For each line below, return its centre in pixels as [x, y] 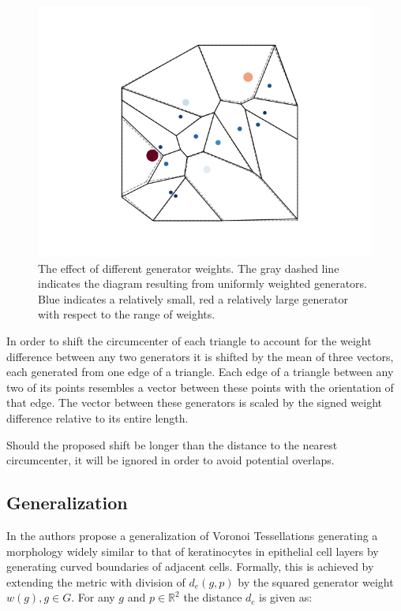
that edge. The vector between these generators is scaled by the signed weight [195, 402]
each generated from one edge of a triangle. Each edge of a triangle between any [200, 372]
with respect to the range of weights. [127, 314]
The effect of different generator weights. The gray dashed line [189, 268]
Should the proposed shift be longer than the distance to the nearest [172, 444]
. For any [93, 597]
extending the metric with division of [96, 581]
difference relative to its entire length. [97, 417]
